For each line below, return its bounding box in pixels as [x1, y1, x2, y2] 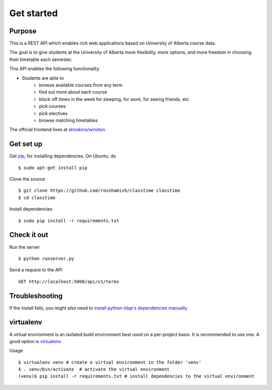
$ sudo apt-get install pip [18, 164, 88, 171]
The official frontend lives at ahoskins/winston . [9, 127, 107, 133]
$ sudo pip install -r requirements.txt [18, 217, 119, 224]
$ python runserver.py [18, 255, 75, 261]
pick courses [39, 103, 66, 109]
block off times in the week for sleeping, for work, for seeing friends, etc [39, 96, 189, 102]
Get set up [9, 140, 43, 148]
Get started [9, 8, 58, 19]
